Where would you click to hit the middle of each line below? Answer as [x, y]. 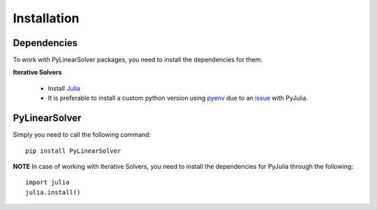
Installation [46, 18]
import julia [47, 182]
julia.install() [53, 192]
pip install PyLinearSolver [73, 151]
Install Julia [64, 88]
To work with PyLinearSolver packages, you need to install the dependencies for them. [138, 60]
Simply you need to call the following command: [82, 135]
